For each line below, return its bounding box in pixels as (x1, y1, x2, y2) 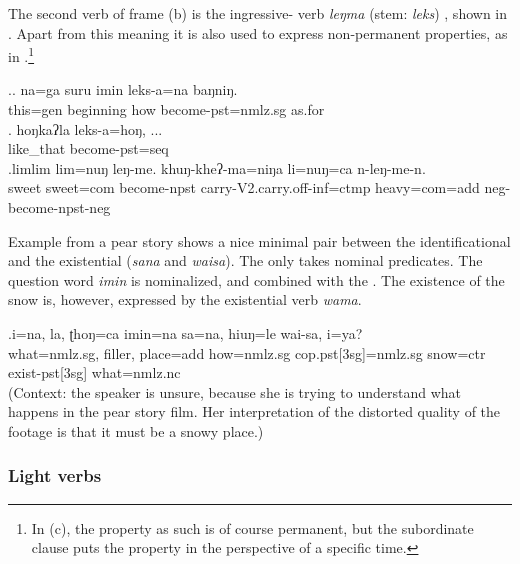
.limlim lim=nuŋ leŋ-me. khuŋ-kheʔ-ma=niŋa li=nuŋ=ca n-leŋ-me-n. (8, 157, 426, 178)
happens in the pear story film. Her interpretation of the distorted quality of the (8, 401, 501, 422)
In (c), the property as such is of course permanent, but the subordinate (31, 517, 474, 538)
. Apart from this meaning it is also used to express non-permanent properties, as (8, 22, 508, 43)
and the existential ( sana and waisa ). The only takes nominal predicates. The (8, 250, 483, 271)
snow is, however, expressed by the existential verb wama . (8, 289, 362, 310)
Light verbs (8, 463, 102, 488)
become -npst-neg (8, 197, 111, 217)
